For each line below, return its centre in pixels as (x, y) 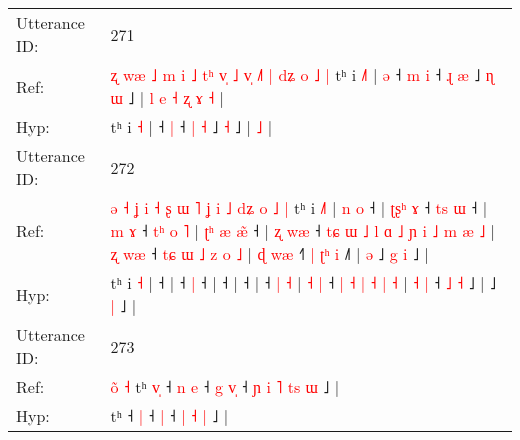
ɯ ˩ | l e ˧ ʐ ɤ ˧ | (167, 97)
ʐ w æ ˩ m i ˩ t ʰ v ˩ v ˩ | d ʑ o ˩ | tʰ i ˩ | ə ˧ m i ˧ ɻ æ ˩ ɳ (302, 74)
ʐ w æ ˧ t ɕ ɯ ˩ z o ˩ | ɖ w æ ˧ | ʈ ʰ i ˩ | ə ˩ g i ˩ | (269, 253)
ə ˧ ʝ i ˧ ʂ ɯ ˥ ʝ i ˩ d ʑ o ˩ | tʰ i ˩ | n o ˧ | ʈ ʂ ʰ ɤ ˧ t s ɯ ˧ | (299, 207)
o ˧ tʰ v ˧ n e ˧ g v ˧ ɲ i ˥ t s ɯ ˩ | (225, 386)
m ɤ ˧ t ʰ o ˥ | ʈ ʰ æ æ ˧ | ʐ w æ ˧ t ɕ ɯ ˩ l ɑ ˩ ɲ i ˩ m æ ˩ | (303, 230)
